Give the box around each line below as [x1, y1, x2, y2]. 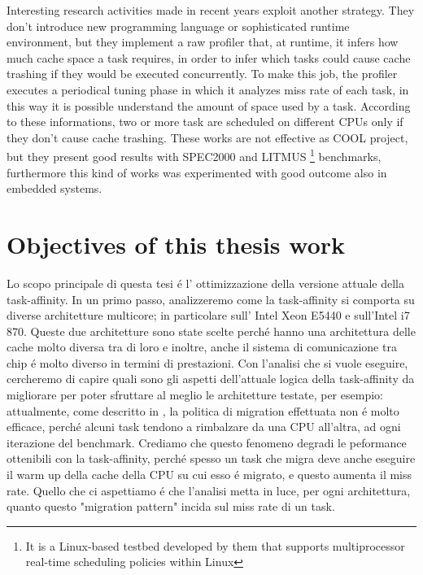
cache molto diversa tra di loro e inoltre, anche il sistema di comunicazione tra [7, 338, 397, 355]
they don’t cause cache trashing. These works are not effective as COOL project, [7, 129, 408, 146]
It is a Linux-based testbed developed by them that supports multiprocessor [25, 537, 405, 554]
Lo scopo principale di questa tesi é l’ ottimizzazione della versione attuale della [7, 274, 404, 291]
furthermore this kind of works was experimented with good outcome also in [7, 163, 387, 181]
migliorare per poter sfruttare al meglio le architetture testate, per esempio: [7, 386, 383, 403]
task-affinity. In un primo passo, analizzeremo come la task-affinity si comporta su [7, 290, 415, 307]
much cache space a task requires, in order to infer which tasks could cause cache [7, 49, 411, 66]
